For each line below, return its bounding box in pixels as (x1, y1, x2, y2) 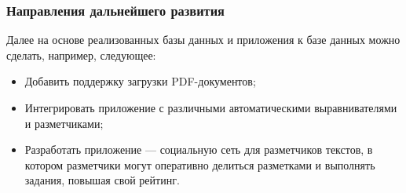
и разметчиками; (24, 115, 104, 131)
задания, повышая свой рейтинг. (24, 172, 180, 188)
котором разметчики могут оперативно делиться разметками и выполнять (24, 156, 375, 173)
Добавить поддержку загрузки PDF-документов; (24, 73, 256, 89)
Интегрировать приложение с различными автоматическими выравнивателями (24, 100, 397, 115)
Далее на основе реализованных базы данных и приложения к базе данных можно (6, 31, 401, 48)
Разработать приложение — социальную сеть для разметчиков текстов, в (24, 141, 373, 158)
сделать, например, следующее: (6, 46, 156, 63)
